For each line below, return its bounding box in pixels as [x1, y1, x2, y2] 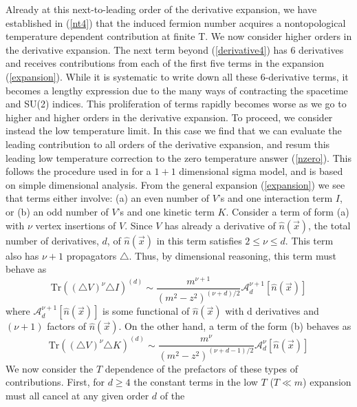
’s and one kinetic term [117, 204, 215, 218]
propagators [66, 248, 117, 262]
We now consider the [6, 361, 94, 375]
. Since [125, 218, 153, 232]
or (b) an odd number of [6, 204, 109, 218]
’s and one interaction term [217, 191, 333, 205]
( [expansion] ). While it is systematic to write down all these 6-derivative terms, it [6, 69, 349, 83]
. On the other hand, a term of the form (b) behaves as [118, 319, 351, 333]
